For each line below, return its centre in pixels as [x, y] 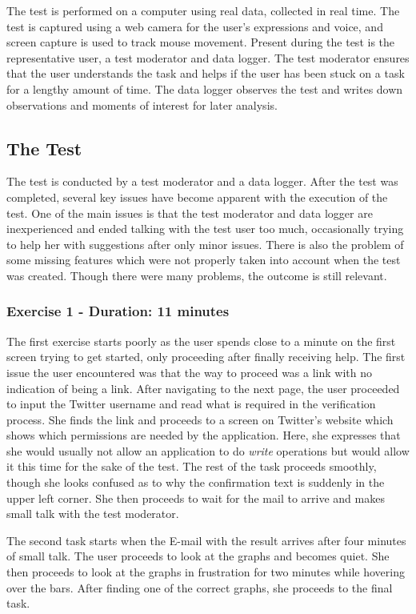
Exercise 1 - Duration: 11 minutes [118, 311]
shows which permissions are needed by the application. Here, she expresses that [204, 435]
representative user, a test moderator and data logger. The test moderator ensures [208, 57]
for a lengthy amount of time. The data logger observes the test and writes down [205, 88]
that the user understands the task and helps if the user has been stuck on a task [206, 73]
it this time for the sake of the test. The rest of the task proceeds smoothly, [192, 466]
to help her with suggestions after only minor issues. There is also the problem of [205, 244]
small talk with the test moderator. [93, 514]
